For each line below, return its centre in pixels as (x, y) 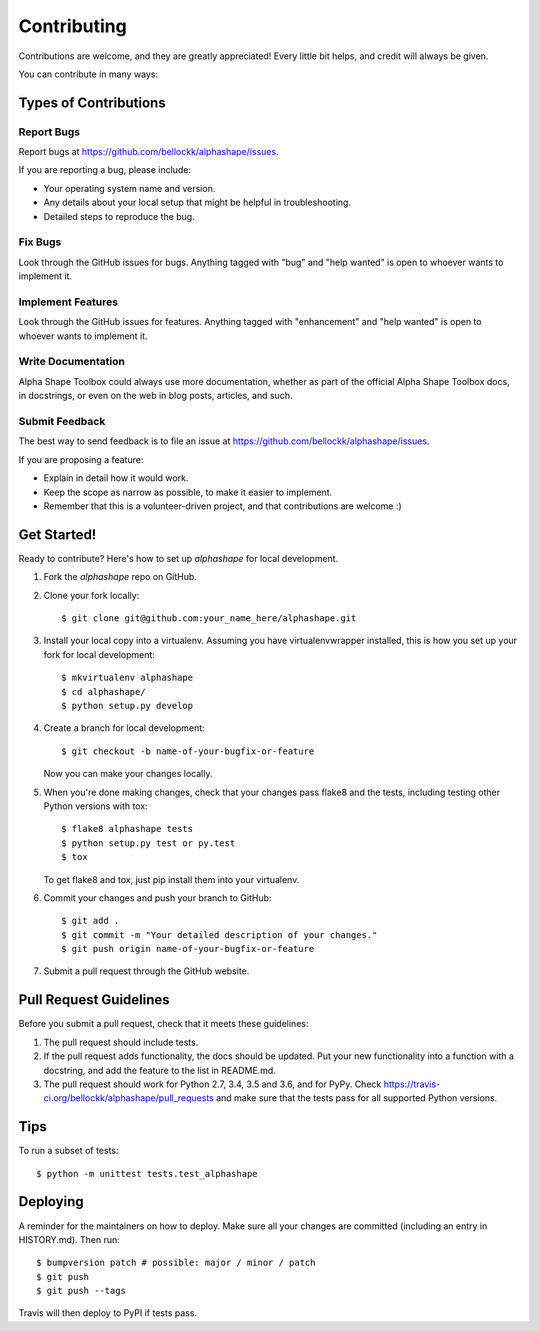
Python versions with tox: (96, 806)
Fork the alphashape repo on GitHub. (120, 577)
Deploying (51, 1201)
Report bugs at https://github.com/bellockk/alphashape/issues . (148, 152)
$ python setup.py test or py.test (148, 843)
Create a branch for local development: (124, 728)
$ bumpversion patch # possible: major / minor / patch (176, 1263)
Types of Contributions (92, 102)
